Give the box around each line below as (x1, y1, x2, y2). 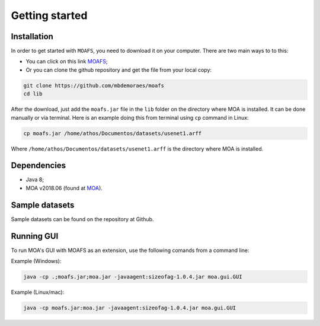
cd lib (23, 91, 43, 97)
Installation (11, 31, 53, 41)
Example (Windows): (11, 258, 62, 265)
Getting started (11, 9, 88, 22)
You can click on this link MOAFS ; (25, 58, 108, 65)
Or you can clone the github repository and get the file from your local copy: (25, 66, 212, 73)
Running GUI (11, 231, 59, 241)
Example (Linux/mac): (11, 289, 65, 296)
